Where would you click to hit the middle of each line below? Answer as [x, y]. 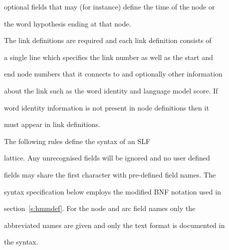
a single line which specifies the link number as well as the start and [109, 57]
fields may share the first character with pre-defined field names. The [110, 174]
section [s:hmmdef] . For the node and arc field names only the [100, 208]
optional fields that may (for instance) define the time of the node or [109, 6]
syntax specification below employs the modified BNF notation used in [113, 191]
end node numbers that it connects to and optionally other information [113, 74]
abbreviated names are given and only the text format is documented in [114, 225]
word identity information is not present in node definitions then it [107, 107]
